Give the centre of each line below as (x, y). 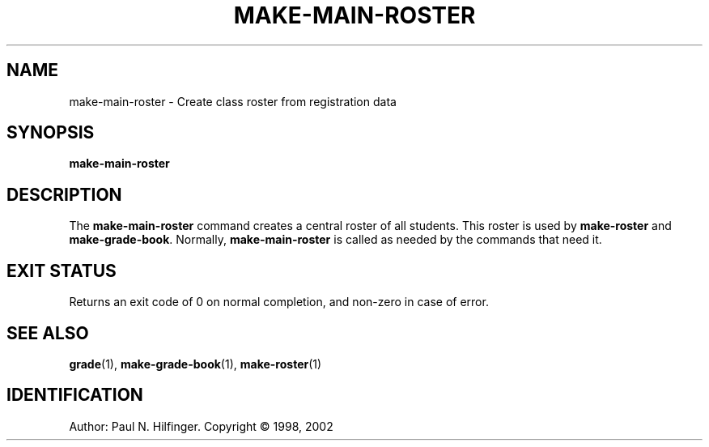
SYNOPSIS (51, 133)
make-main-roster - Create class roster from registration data (233, 101)
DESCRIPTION (64, 194)
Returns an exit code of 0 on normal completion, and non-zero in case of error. (279, 302)
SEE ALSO (48, 333)
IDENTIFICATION (75, 395)
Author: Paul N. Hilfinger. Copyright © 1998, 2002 (201, 426)
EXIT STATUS (62, 270)
